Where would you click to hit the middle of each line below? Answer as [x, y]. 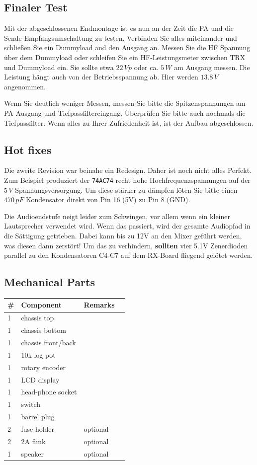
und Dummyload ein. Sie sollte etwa [59, 67]
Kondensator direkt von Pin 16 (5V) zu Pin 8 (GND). [108, 199]
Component [42, 305]
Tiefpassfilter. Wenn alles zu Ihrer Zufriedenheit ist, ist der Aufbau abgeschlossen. [129, 122]
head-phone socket [49, 392]
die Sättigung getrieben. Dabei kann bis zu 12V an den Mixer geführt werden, [123, 235]
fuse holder [38, 428]
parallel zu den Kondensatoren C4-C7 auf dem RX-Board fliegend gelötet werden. [128, 255]
